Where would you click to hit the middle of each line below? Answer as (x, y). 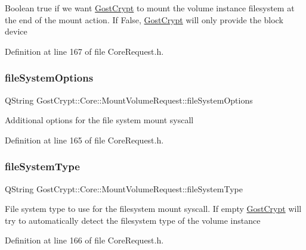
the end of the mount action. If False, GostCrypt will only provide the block (144, 19)
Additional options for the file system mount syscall (99, 120)
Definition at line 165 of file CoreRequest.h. (84, 140)
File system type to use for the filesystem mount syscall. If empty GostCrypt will (153, 209)
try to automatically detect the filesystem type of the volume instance (133, 220)
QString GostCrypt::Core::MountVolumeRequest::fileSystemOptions (129, 100)
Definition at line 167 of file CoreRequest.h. (84, 51)
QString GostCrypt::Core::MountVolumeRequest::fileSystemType (124, 188)
